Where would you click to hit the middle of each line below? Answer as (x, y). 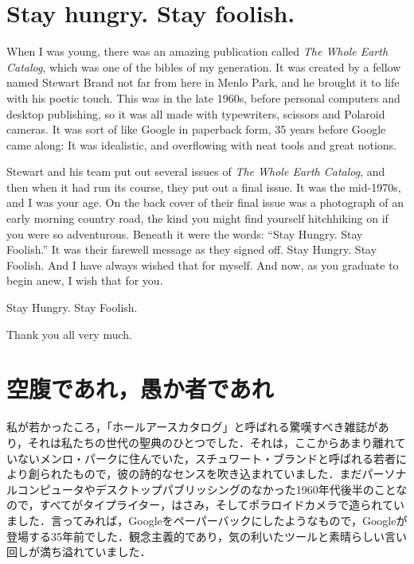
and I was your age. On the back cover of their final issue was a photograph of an (205, 202)
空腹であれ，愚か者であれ (140, 389)
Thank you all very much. (69, 334)
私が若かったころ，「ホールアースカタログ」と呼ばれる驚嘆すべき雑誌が (192, 427)
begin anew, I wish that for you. (85, 280)
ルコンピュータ (45, 489)
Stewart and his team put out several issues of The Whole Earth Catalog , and (196, 171)
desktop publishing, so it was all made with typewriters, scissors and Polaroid (196, 113)
